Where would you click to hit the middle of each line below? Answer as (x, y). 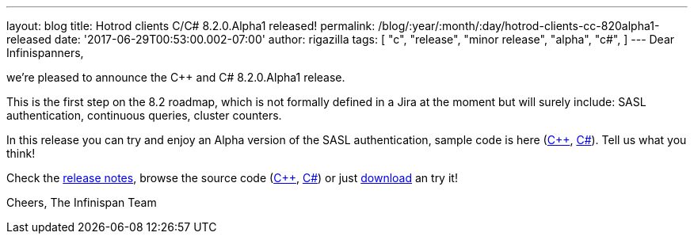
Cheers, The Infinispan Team (82, 202)
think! (21, 153)
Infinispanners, (45, 53)
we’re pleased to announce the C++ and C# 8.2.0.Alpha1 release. (176, 77)
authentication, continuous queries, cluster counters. (144, 115)
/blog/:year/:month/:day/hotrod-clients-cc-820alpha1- (519, 26)
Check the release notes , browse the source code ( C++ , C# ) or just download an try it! (232, 178)
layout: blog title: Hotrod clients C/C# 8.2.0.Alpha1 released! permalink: (191, 26)
